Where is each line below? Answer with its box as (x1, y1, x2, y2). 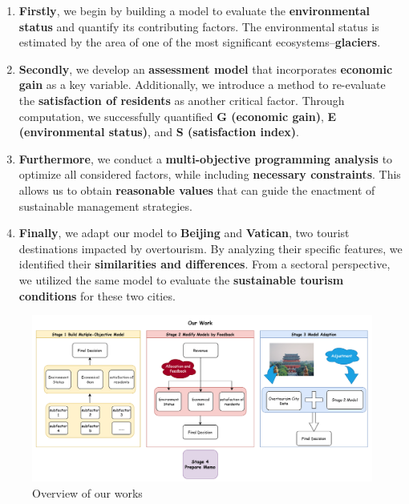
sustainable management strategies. (18, 197, 192, 214)
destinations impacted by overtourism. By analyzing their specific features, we (18, 240, 403, 256)
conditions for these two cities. (18, 287, 176, 304)
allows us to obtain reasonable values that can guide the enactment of (18, 181, 375, 198)
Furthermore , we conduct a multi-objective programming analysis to (18, 150, 393, 167)
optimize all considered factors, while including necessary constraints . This (18, 166, 401, 183)
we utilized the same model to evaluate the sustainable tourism (18, 271, 344, 288)
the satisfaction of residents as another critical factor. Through (18, 91, 345, 108)
